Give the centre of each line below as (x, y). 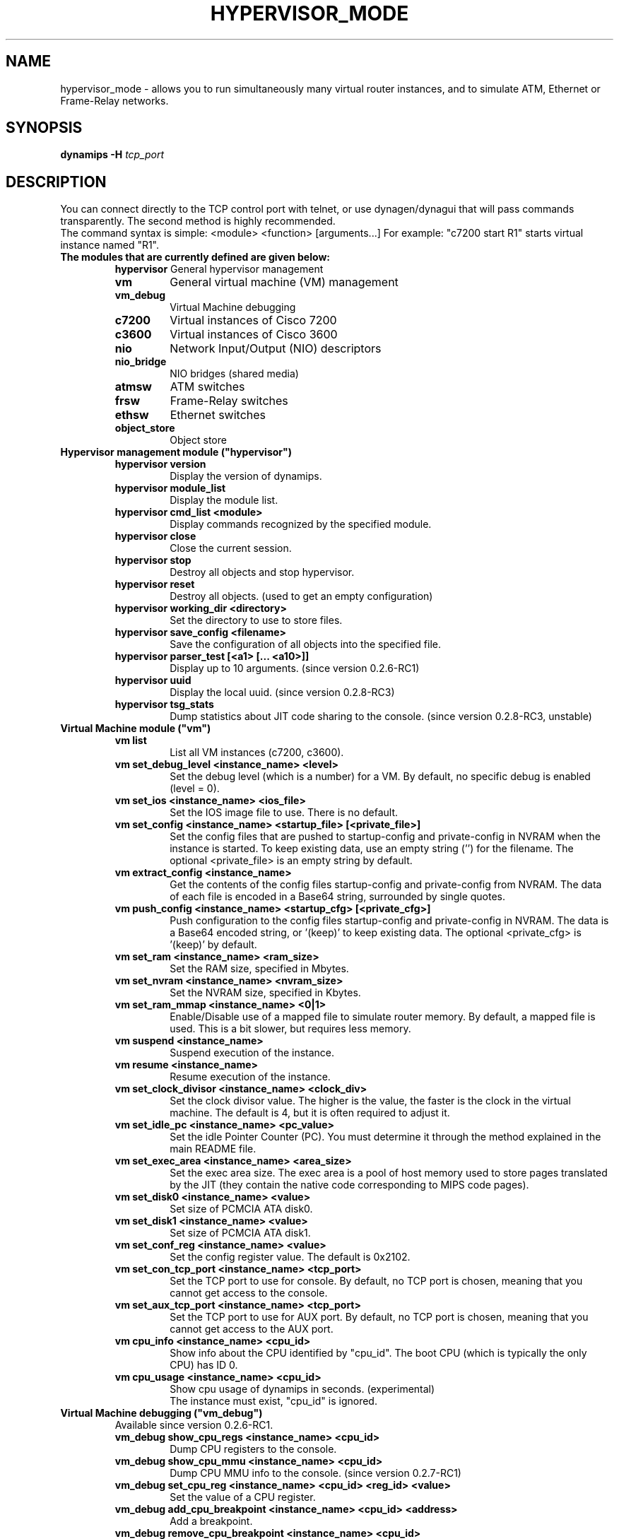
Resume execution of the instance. (250, 1077)
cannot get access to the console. (249, 1293)
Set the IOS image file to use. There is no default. (284, 813)
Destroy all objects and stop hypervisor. (262, 572)
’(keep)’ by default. (213, 945)
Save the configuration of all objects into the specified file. (305, 644)
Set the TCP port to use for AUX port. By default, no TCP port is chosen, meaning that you (379, 1317)
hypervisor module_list (170, 488)
